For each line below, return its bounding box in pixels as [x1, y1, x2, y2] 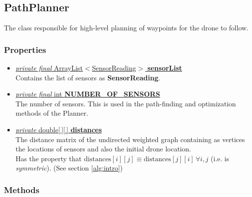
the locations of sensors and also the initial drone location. [15, 144, 191, 154]
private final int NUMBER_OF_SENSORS [15, 89, 160, 99]
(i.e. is [210, 153, 229, 163]
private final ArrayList [15, 63, 83, 73]
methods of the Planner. [15, 108, 88, 118]
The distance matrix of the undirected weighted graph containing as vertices [15, 134, 245, 144]
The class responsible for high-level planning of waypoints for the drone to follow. [4, 23, 249, 33]
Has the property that [15, 153, 82, 163]
